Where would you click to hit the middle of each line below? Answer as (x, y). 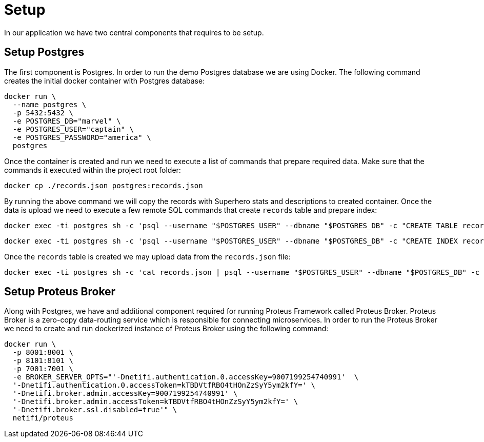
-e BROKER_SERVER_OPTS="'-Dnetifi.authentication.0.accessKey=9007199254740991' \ (186, 377)
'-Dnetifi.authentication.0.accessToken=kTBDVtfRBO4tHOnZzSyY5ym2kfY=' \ (164, 385)
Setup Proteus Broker (60, 292)
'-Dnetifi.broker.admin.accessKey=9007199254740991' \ (125, 394)
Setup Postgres (44, 52)
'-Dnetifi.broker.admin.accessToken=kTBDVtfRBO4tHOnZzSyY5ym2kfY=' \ (155, 402)
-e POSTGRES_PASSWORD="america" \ (82, 137)
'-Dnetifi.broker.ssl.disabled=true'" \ (95, 410)
